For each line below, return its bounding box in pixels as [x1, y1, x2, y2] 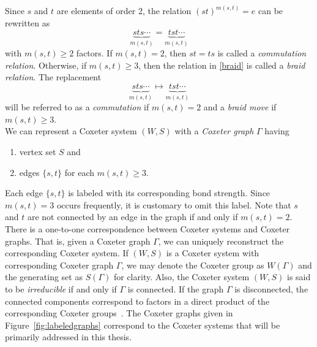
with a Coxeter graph [174, 124, 254, 137]
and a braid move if [203, 101, 277, 113]
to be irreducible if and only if [5, 283, 117, 295]
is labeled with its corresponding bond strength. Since [68, 186, 270, 199]
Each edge [5, 186, 43, 199]
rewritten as [5, 17, 50, 29]
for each [64, 166, 94, 178]
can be [258, 4, 283, 17]
